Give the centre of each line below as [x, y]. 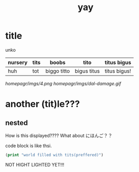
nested [17, 123]
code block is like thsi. [29, 146]
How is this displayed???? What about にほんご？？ [59, 135]
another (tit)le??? [43, 104]
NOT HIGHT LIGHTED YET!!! [35, 164]
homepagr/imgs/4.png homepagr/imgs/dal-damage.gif [63, 83]
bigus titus [87, 71]
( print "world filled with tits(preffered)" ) [54, 155]
